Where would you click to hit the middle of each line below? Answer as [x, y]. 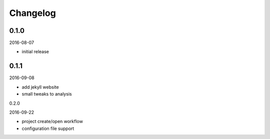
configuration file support [48, 128]
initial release [35, 52]
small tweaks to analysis [47, 94]
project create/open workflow [52, 122]
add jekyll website [40, 87]
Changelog [32, 13]
